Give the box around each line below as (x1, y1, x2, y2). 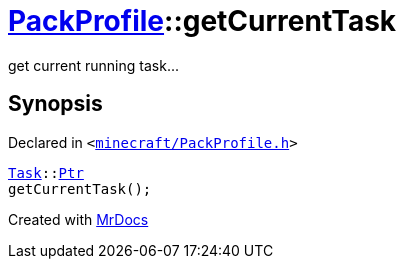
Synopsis (8, 91, 103, 117)
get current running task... (8, 56, 179, 74)
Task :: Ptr (8, 164, 84, 181)
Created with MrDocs (8, 210, 149, 228)
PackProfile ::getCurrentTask (8, 4, 397, 38)
